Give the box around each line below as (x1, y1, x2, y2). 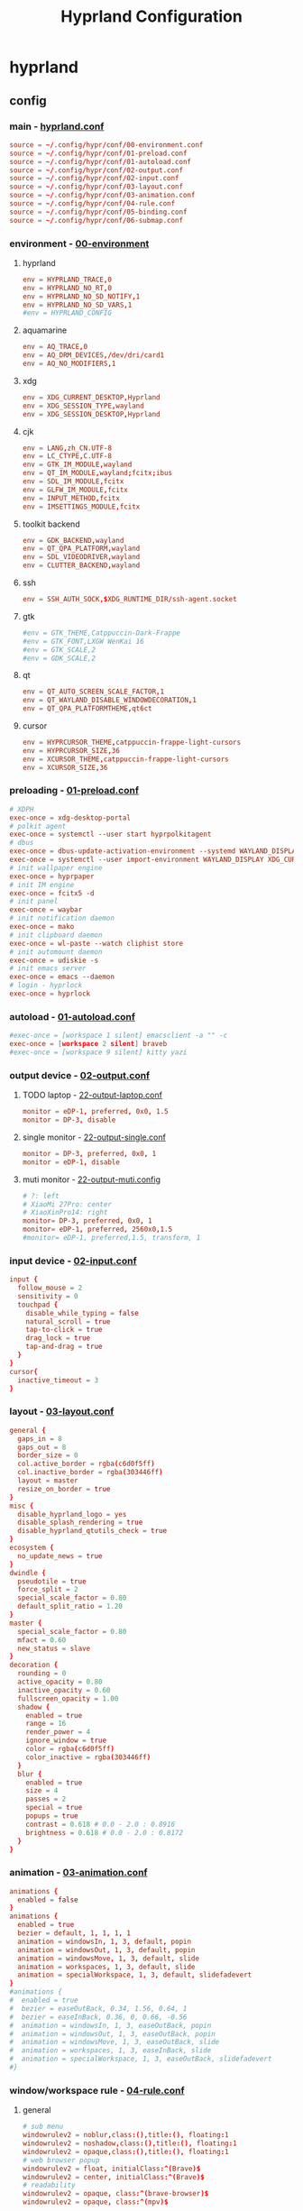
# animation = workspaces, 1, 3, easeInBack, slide (9, 2046, 212, 2055)
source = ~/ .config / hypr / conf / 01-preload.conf (9, 149, 188, 158)
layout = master (17, 1476, 78, 1485)
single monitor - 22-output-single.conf (22, 1132, 167, 1142)
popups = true (25, 1812, 78, 1821)
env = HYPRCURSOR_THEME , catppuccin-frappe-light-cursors (22, 738, 242, 748)
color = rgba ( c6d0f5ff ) (25, 1745, 115, 1754)
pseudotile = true (17, 1576, 87, 1586)
